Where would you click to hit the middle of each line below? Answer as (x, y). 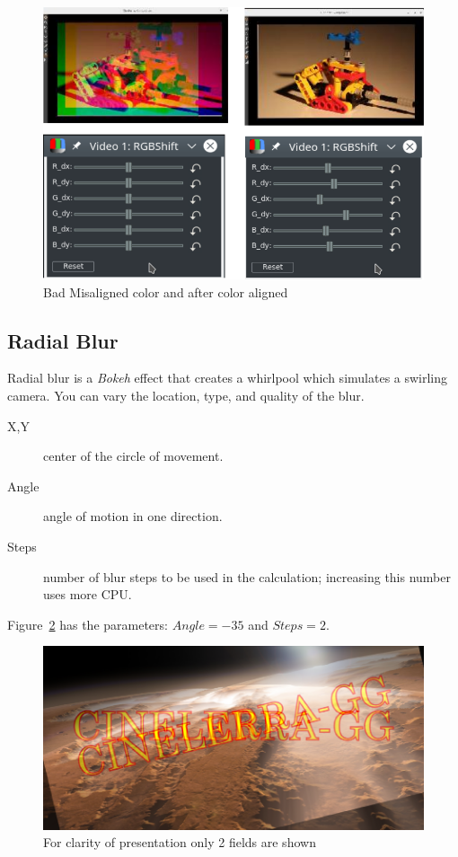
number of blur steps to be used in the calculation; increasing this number (247, 576)
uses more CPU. (88, 594)
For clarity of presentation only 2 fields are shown (180, 842)
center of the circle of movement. (133, 456)
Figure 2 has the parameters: (88, 624)
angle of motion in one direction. (133, 516)
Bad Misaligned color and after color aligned (166, 292)
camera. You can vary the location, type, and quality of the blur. (186, 395)
